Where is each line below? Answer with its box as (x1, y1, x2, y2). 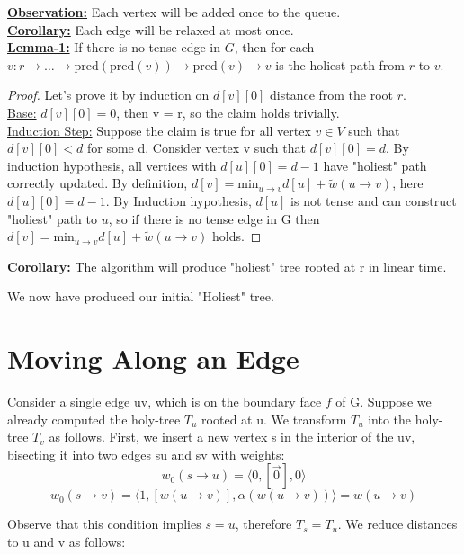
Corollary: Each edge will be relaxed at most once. (7, 20, 294, 39)
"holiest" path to (7, 209, 98, 228)
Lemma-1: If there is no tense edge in (7, 38, 220, 57)
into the (368, 409, 412, 428)
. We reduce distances (337, 514, 458, 533)
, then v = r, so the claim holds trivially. (116, 103, 340, 121)
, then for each (234, 38, 315, 57)
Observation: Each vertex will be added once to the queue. (7, 3, 341, 21)
